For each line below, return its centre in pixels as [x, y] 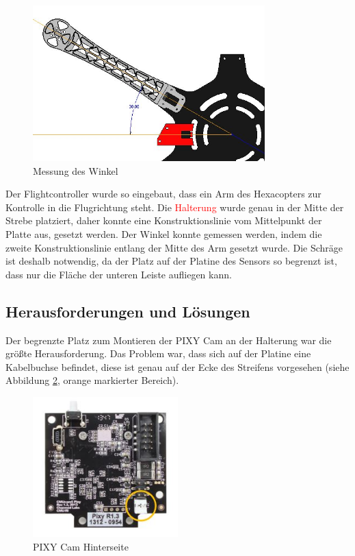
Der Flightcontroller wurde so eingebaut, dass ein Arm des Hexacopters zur [163, 194]
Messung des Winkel [76, 170]
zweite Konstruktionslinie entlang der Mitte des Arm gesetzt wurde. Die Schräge [174, 247]
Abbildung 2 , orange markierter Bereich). [92, 380]
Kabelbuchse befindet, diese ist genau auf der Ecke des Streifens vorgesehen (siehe [177, 366]
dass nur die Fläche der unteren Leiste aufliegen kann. [119, 274]
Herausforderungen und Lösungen [128, 311]
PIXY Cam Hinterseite [81, 546]
